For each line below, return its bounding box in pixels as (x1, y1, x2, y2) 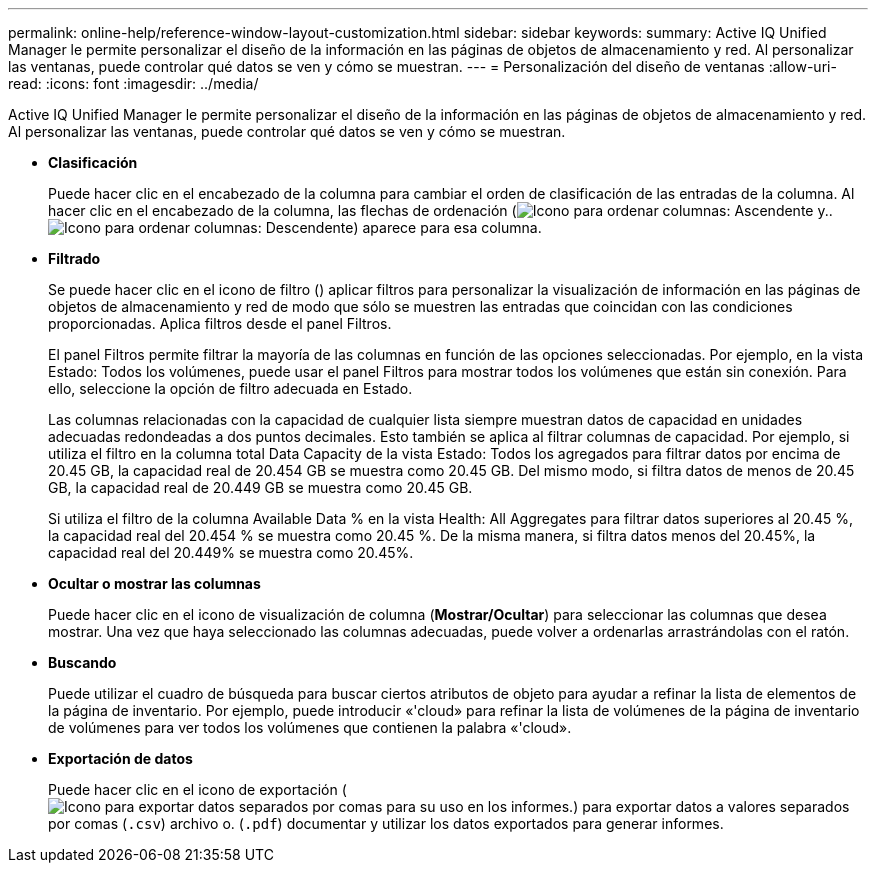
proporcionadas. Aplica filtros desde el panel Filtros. (48, 315, 392, 332)
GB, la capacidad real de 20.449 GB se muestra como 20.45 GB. (48, 479, 473, 496)
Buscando (48, 654, 117, 671)
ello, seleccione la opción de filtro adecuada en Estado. (48, 380, 413, 397)
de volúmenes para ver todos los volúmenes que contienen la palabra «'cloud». (48, 719, 572, 736)
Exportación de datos (48, 750, 193, 767)
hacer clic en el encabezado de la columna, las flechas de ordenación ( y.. (48, 202, 833, 219)
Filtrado (48, 250, 101, 267)
